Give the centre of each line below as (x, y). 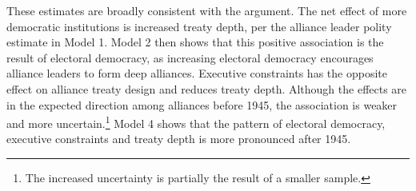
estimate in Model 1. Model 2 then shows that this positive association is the (195, 42)
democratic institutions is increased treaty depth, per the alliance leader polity (199, 26)
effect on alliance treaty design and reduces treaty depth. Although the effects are (207, 88)
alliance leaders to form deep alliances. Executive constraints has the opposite (197, 73)
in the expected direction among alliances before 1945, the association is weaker (202, 104)
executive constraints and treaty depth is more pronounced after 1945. (179, 139)
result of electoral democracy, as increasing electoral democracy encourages (190, 57)
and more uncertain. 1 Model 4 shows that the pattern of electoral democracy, (196, 122)
